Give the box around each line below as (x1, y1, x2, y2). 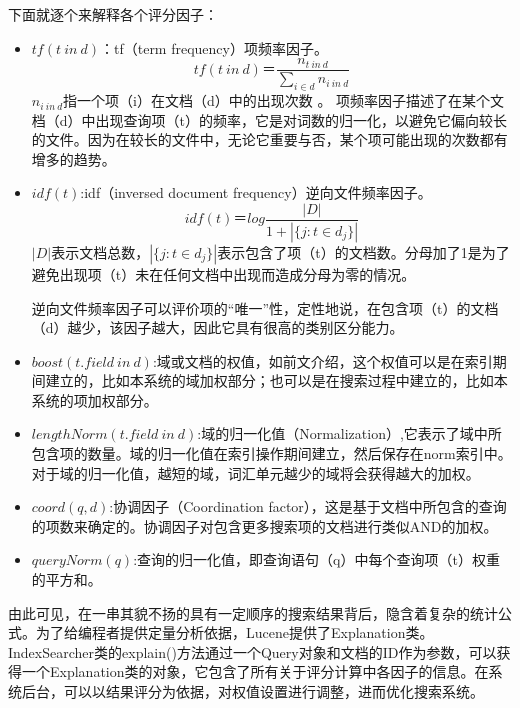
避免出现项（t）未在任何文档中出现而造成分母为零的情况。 (31, 263, 416, 284)
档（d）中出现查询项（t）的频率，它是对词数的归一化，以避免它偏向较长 (31, 109, 508, 130)
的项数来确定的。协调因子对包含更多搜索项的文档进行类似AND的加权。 (31, 515, 498, 536)
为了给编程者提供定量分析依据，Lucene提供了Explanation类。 (35, 622, 434, 643)
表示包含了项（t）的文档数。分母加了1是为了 (217, 241, 510, 262)
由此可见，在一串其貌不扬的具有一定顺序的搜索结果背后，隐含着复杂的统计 (8, 602, 498, 623)
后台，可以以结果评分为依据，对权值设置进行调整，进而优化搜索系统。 (21, 681, 484, 702)
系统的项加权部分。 (31, 389, 158, 410)
